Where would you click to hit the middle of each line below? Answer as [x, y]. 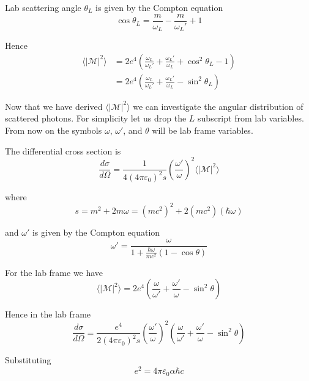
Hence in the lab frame [48, 314]
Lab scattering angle [43, 7]
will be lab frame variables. [203, 130]
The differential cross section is [63, 151]
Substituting [28, 360]
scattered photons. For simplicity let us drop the [96, 118]
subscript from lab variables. [251, 118]
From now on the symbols [54, 130]
